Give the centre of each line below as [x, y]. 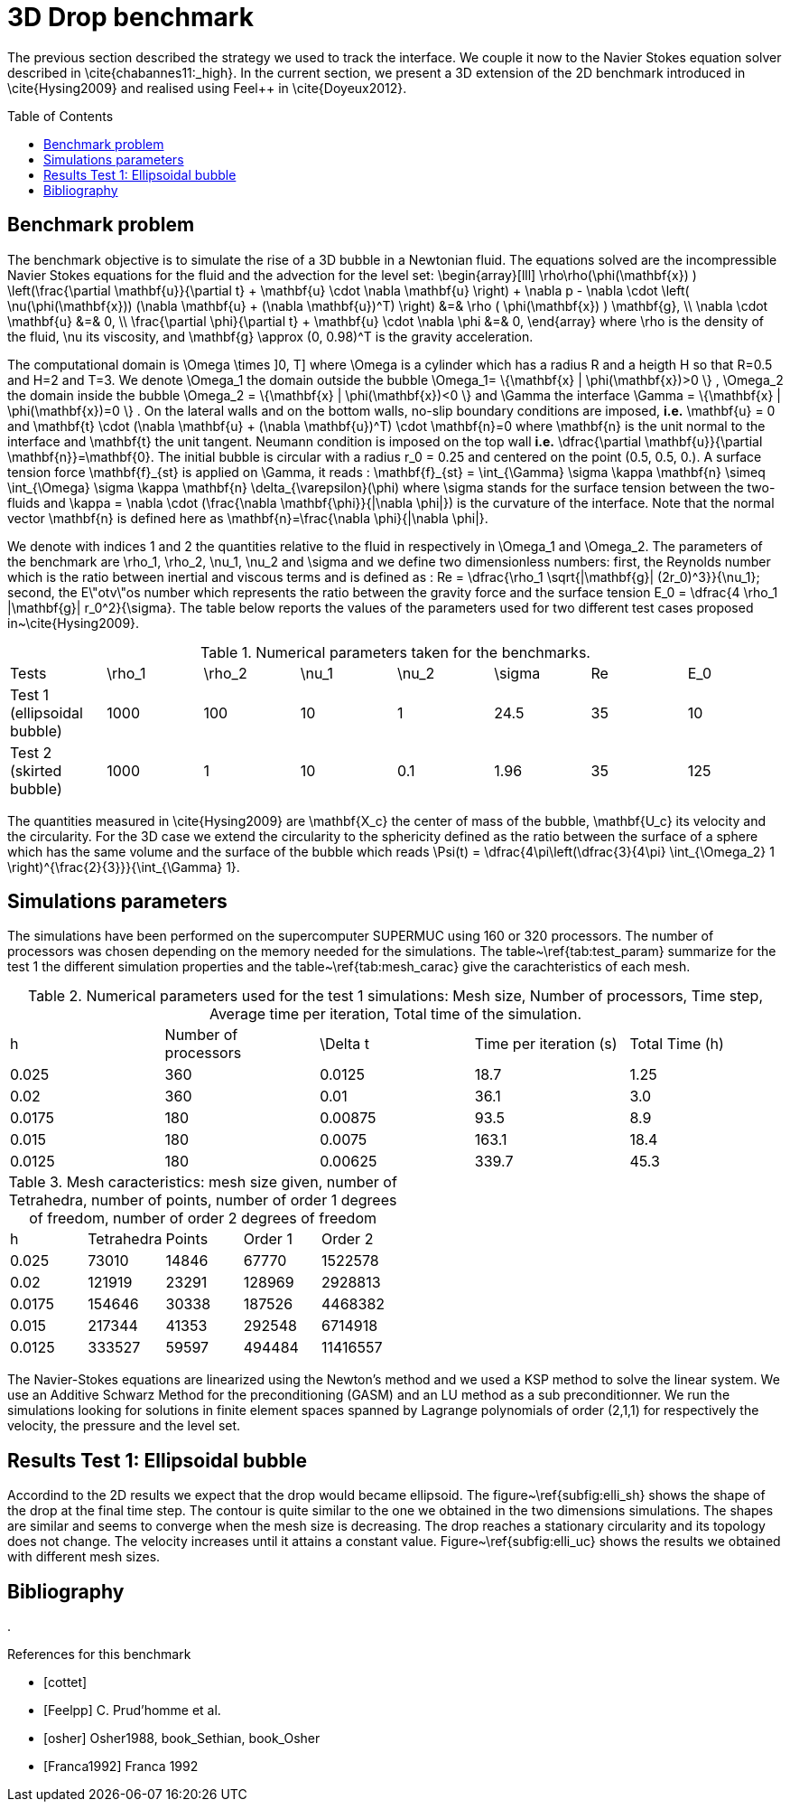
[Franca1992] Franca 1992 [121, 1767]
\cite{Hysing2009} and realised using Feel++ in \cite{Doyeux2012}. [207, 88]
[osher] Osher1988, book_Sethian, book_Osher [182, 1739]
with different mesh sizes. [84, 1557]
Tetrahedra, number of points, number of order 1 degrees [203, 1200]
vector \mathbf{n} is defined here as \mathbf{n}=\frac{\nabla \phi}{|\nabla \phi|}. [248, 518]
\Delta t [344, 1044]
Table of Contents [60, 116]
